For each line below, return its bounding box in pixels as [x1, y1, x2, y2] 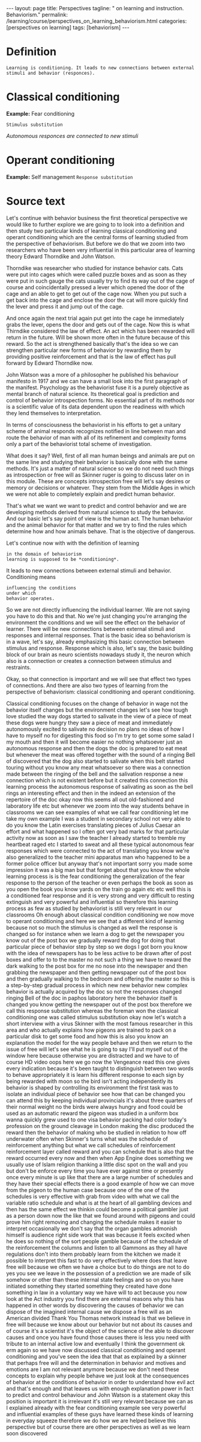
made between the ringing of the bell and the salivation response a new [6, 770, 184, 777]
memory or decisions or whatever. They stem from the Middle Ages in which [6, 484, 195, 491]
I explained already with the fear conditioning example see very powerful [6, 1404, 187, 1411]
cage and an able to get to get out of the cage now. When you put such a [6, 290, 187, 297]
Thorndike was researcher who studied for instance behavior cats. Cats [6, 264, 184, 272]
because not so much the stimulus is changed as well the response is [6, 924, 178, 931]
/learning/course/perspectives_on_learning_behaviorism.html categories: [6, 17, 187, 25]
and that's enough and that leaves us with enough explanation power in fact [6, 1385, 194, 1392]
